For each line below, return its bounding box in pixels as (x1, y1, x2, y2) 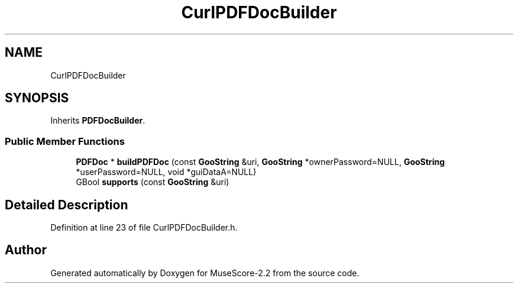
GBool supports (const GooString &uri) (76, 177, 229, 187)
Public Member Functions (5, 135, 125, 147)
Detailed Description (5, 197, 128, 212)
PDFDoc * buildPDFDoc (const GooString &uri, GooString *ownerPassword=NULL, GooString (76, 157, 445, 167)
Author (5, 242, 47, 258)
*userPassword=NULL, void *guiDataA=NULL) (76, 167, 257, 177)
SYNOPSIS (5, 90, 69, 106)
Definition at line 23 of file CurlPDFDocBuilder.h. (50, 222, 238, 233)
